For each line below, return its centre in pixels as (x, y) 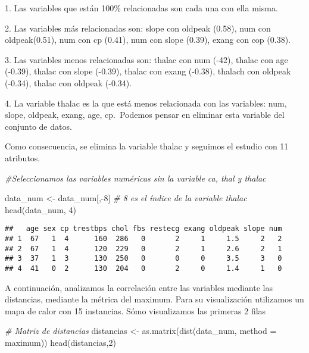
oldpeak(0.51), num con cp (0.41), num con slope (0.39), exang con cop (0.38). (148, 40)
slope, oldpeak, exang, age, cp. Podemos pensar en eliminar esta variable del (145, 115)
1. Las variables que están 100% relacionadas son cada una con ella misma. (141, 8)
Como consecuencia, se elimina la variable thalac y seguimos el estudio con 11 (147, 146)
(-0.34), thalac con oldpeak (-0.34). (68, 82)
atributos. (23, 157)
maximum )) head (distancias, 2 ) (60, 342)
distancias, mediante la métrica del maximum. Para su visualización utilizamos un (154, 299)
